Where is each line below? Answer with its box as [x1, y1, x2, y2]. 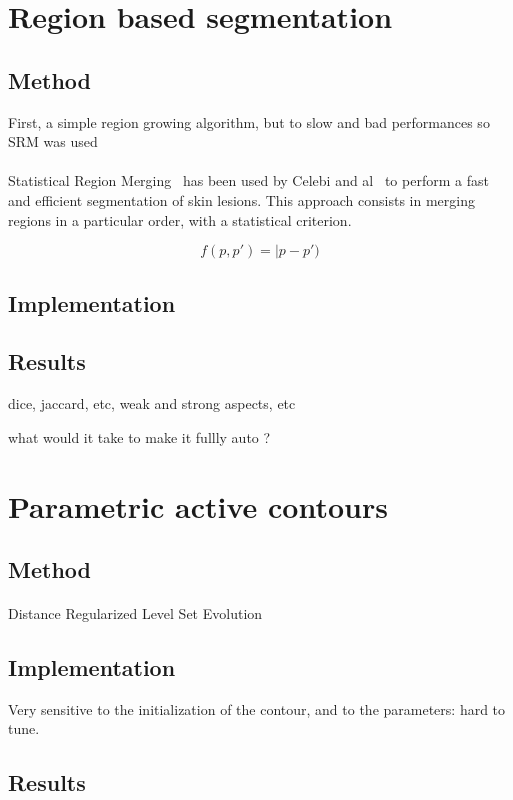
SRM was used [8, 131, 98, 152]
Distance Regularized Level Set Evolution [8, 603, 263, 624]
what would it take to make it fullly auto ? [8, 426, 271, 447]
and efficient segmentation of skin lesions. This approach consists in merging [8, 189, 475, 210]
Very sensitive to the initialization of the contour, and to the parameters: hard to [8, 698, 506, 719]
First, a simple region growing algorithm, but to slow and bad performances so [8, 111, 490, 132]
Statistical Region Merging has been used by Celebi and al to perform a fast [8, 170, 489, 191]
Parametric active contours [8, 485, 388, 526]
